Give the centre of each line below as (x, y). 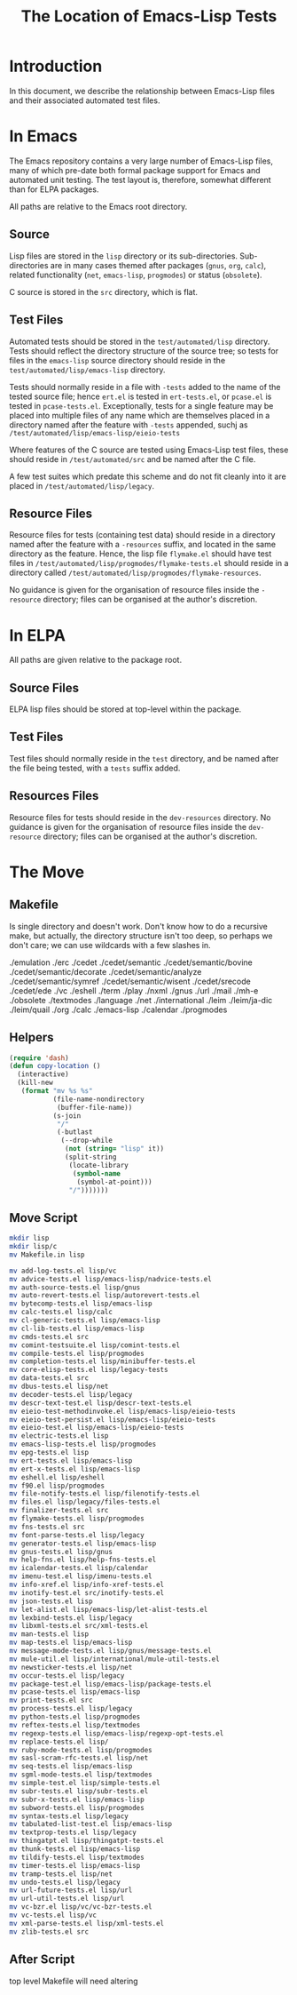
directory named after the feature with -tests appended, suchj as (129, 425)
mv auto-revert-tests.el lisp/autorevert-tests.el (105, 1296)
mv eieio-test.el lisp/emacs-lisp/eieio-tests (97, 1428)
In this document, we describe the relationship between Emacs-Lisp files (142, 91)
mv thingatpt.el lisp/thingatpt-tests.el (87, 1841)
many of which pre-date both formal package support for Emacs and (135, 170)
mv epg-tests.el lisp (49, 1453)
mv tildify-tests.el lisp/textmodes (77, 1857)
